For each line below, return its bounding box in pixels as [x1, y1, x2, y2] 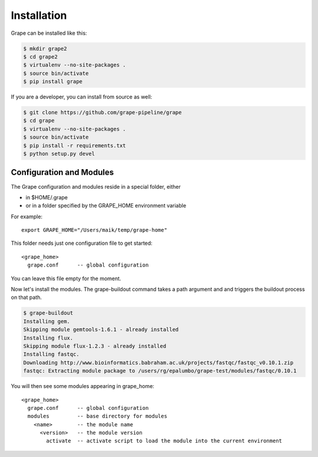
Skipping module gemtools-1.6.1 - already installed [23, 326, 179, 333]
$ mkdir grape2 [23, 45, 67, 52]
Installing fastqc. [23, 351, 79, 358]
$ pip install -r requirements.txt [23, 142, 126, 149]
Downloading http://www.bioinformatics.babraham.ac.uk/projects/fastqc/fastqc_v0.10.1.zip [23, 359, 294, 366]
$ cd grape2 [23, 53, 58, 60]
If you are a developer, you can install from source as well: [11, 93, 153, 100]
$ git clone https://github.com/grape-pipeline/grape [23, 109, 182, 116]
